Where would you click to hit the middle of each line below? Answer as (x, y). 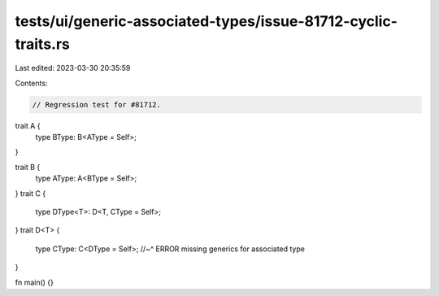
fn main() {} (35, 282)
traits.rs (43, 44)
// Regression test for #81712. (97, 104)
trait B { (28, 167)
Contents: (31, 83)
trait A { (28, 125)
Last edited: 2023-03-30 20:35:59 (73, 68)
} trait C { (30, 193)
